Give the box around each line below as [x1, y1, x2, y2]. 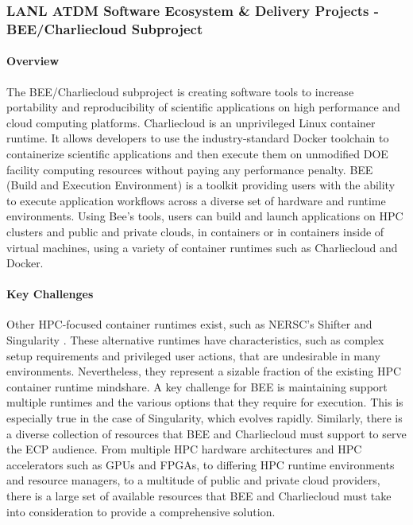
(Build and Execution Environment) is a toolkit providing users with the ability [6, 177, 396, 193]
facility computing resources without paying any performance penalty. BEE [6, 161, 373, 177]
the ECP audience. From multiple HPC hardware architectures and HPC [6, 441, 362, 457]
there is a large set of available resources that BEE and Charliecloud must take [6, 488, 392, 504]
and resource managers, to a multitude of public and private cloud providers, [6, 472, 380, 488]
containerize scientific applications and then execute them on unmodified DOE [6, 145, 388, 161]
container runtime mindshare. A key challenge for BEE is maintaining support [6, 378, 388, 395]
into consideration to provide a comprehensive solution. [6, 503, 276, 519]
